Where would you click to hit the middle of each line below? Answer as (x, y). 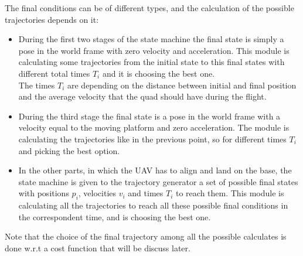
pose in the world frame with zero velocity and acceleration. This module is (154, 50)
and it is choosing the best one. (159, 73)
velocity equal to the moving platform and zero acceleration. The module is (154, 127)
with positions (44, 193)
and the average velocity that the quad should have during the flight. (142, 96)
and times (146, 193)
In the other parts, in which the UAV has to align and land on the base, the (155, 170)
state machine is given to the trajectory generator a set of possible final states (158, 181)
